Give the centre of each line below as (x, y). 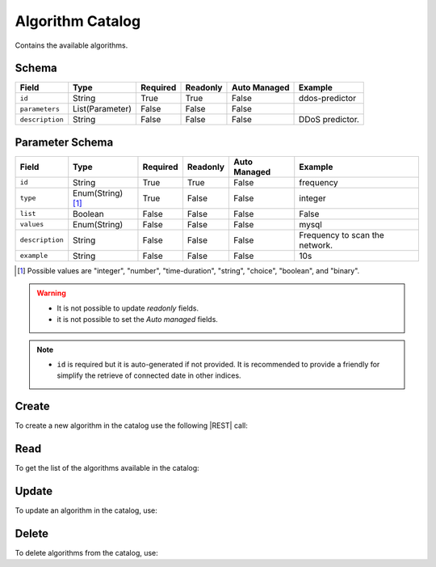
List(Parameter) (103, 109)
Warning (51, 293)
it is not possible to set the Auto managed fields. (137, 319)
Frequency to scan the (342, 235)
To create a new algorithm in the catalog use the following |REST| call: (131, 425)
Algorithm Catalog (78, 21)
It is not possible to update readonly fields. (128, 308)
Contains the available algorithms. (71, 45)
